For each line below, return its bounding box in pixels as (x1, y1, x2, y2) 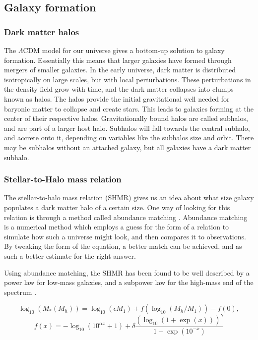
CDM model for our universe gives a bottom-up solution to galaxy (23, 45, 225, 55)
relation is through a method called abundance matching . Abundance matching (4, 212, 248, 222)
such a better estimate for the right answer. (4, 250, 136, 261)
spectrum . (4, 286, 37, 297)
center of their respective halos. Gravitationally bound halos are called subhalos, (4, 113, 248, 123)
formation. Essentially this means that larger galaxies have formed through (4, 55, 232, 65)
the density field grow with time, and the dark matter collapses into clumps (4, 84, 234, 94)
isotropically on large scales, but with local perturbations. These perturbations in (4, 74, 251, 84)
